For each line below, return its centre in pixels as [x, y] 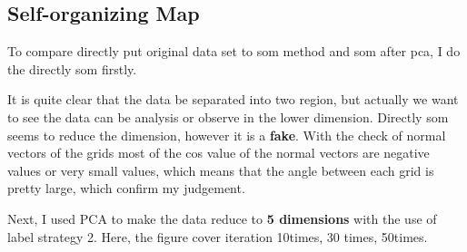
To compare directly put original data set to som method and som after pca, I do [234, 51]
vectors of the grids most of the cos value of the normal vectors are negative [219, 153]
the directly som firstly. [72, 68]
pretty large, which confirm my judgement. [126, 188]
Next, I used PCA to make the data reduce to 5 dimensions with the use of [222, 218]
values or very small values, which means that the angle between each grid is [221, 170]
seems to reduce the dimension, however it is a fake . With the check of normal [227, 135]
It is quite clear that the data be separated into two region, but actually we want [233, 99]
